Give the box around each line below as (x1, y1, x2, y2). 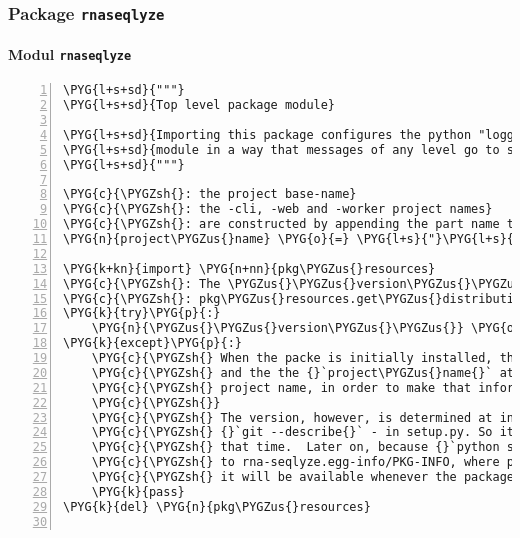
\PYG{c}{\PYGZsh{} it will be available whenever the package (91, 470, 515, 485)
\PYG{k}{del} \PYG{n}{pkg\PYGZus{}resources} (63, 499, 371, 514)
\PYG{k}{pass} (91, 484, 185, 499)
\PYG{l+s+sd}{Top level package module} (63, 98, 336, 113)
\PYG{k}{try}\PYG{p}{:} (63, 306, 221, 321)
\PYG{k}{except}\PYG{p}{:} (63, 336, 242, 351)
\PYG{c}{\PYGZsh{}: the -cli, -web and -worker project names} (63, 202, 493, 217)
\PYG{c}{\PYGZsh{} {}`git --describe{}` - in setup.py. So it (91, 425, 515, 440)
